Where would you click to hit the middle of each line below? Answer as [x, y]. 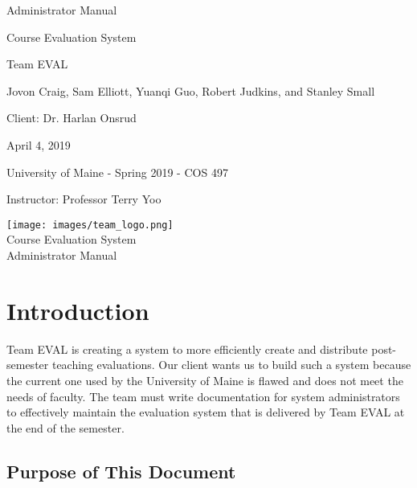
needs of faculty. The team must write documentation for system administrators [203, 396]
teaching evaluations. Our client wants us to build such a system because [231, 365]
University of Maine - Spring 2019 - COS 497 [117, 172]
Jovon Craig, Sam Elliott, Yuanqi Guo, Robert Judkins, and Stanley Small [191, 90]
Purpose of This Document [121, 471]
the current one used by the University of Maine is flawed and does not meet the [205, 380]
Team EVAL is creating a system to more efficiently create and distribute [187, 349]
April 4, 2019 [39, 144]
